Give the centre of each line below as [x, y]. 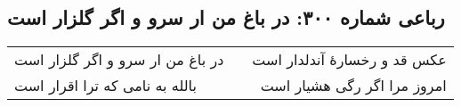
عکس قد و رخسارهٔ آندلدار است [349, 60]
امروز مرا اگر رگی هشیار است [353, 86]
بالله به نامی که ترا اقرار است [105, 86]
